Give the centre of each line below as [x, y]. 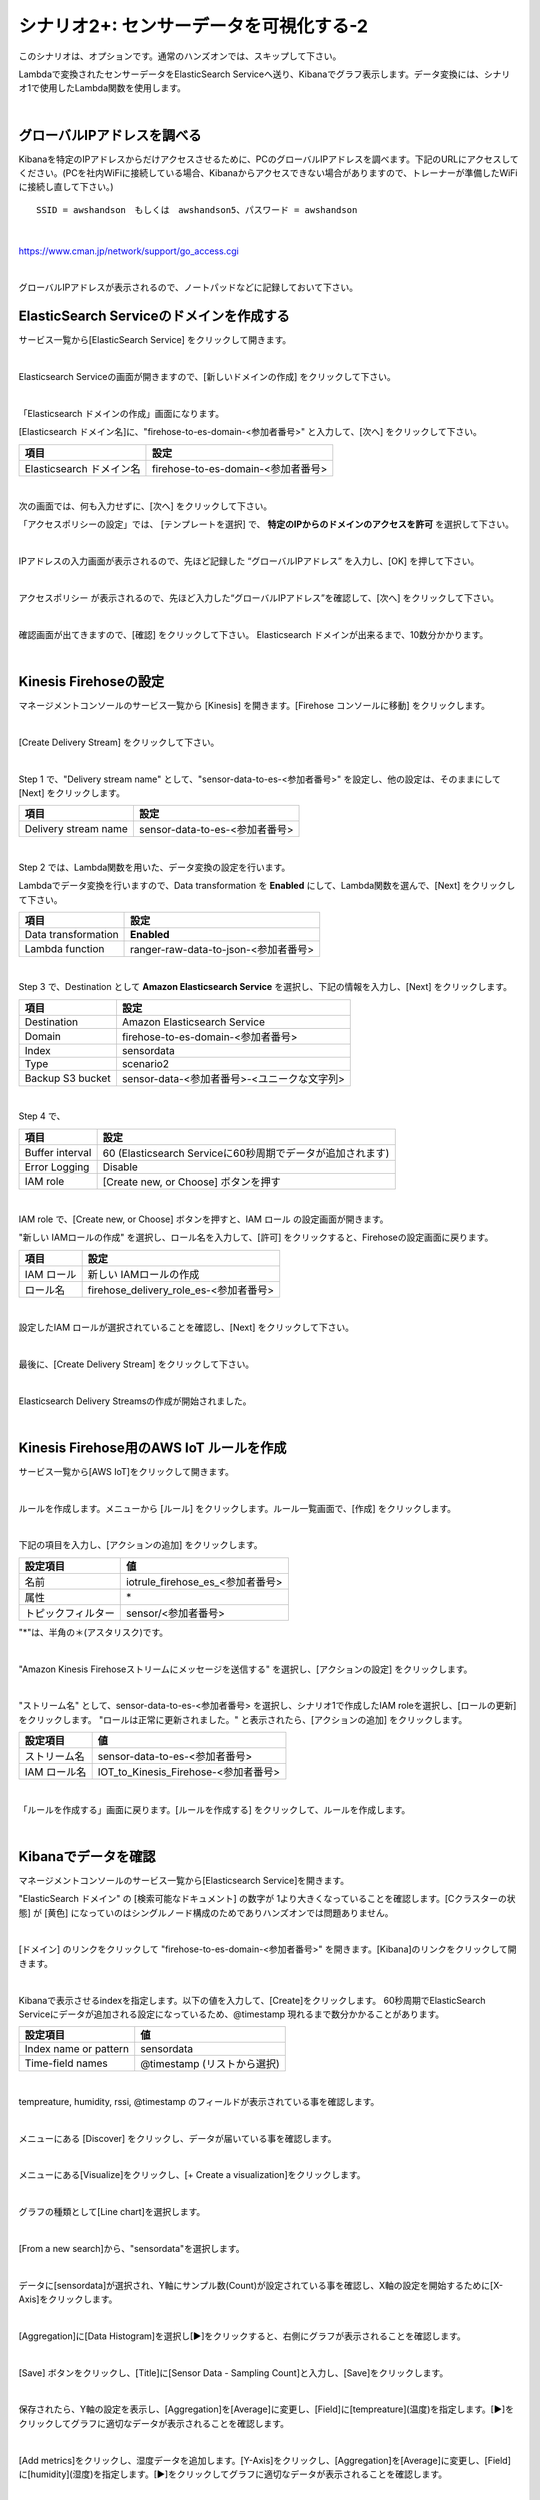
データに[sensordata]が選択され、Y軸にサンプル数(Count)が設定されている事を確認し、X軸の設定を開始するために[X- [261, 2285]
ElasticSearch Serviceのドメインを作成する [154, 316]
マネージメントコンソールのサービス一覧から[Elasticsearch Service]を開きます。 [184, 1880]
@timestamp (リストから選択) [210, 2064]
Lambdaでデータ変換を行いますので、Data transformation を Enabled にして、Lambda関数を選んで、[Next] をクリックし [267, 886]
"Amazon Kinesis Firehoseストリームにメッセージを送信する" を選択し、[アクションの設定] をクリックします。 [245, 1669]
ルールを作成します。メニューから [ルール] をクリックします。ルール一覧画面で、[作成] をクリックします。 [237, 1508]
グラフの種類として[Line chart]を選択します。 [112, 2212]
